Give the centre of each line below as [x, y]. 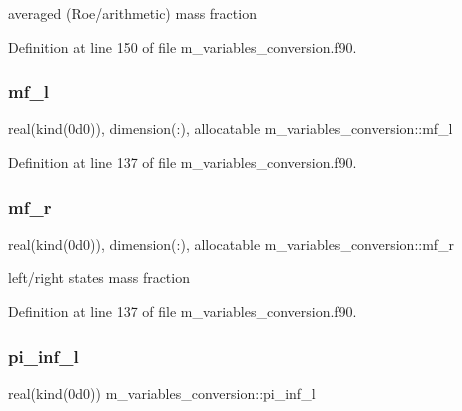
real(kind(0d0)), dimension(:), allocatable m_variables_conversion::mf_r [231, 243]
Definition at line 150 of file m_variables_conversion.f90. [182, 46]
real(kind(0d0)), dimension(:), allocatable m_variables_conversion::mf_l [230, 128]
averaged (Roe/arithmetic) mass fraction [132, 13]
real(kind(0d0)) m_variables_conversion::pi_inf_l [162, 392]
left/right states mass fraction [99, 277]
